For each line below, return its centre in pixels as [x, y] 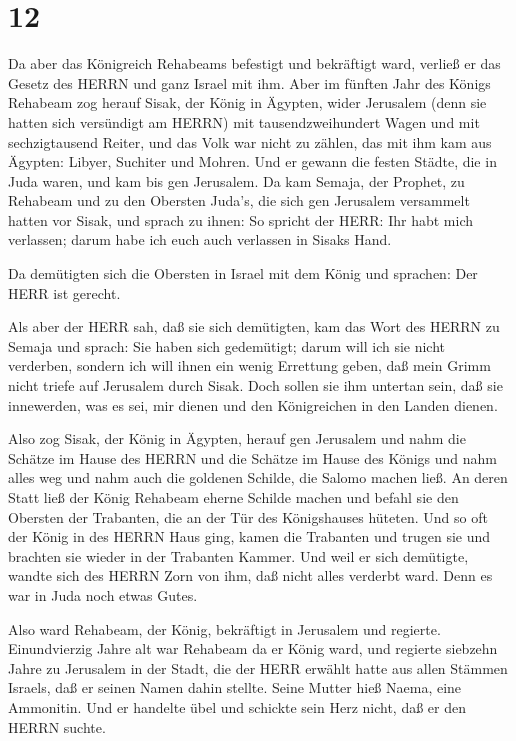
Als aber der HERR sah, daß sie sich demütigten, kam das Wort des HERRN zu [254, 326]
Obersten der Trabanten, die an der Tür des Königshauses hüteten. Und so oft [248, 516]
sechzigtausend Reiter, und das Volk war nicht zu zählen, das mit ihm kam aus [250, 141]
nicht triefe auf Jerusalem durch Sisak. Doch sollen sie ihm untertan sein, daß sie [255, 385]
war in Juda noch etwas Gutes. [103, 594]
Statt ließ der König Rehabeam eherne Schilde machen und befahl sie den [233, 497]
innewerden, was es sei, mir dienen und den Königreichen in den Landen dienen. [253, 404]
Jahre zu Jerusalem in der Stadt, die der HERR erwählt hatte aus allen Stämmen [258, 667]
